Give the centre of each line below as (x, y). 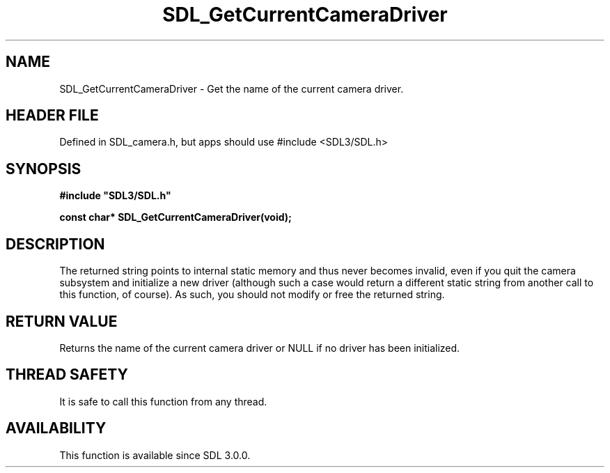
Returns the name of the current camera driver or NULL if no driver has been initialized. (260, 348)
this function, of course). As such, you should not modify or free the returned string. (252, 295)
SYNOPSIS (44, 169)
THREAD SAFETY (67, 375)
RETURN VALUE (62, 321)
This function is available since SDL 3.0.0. (155, 455)
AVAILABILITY (56, 428)
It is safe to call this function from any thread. (163, 401)
